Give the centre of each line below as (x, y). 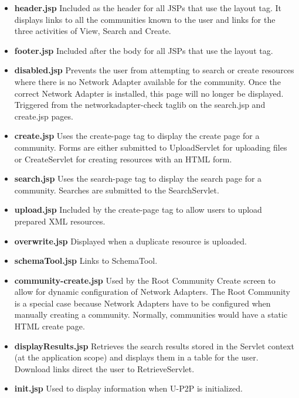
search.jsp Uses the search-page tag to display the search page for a (138, 178)
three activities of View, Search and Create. (93, 31)
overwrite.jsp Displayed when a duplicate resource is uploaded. (130, 241)
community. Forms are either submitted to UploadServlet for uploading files (151, 147)
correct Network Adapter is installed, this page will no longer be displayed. (149, 93)
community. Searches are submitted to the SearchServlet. (117, 190)
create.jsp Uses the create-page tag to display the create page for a (137, 136)
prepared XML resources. (60, 221)
